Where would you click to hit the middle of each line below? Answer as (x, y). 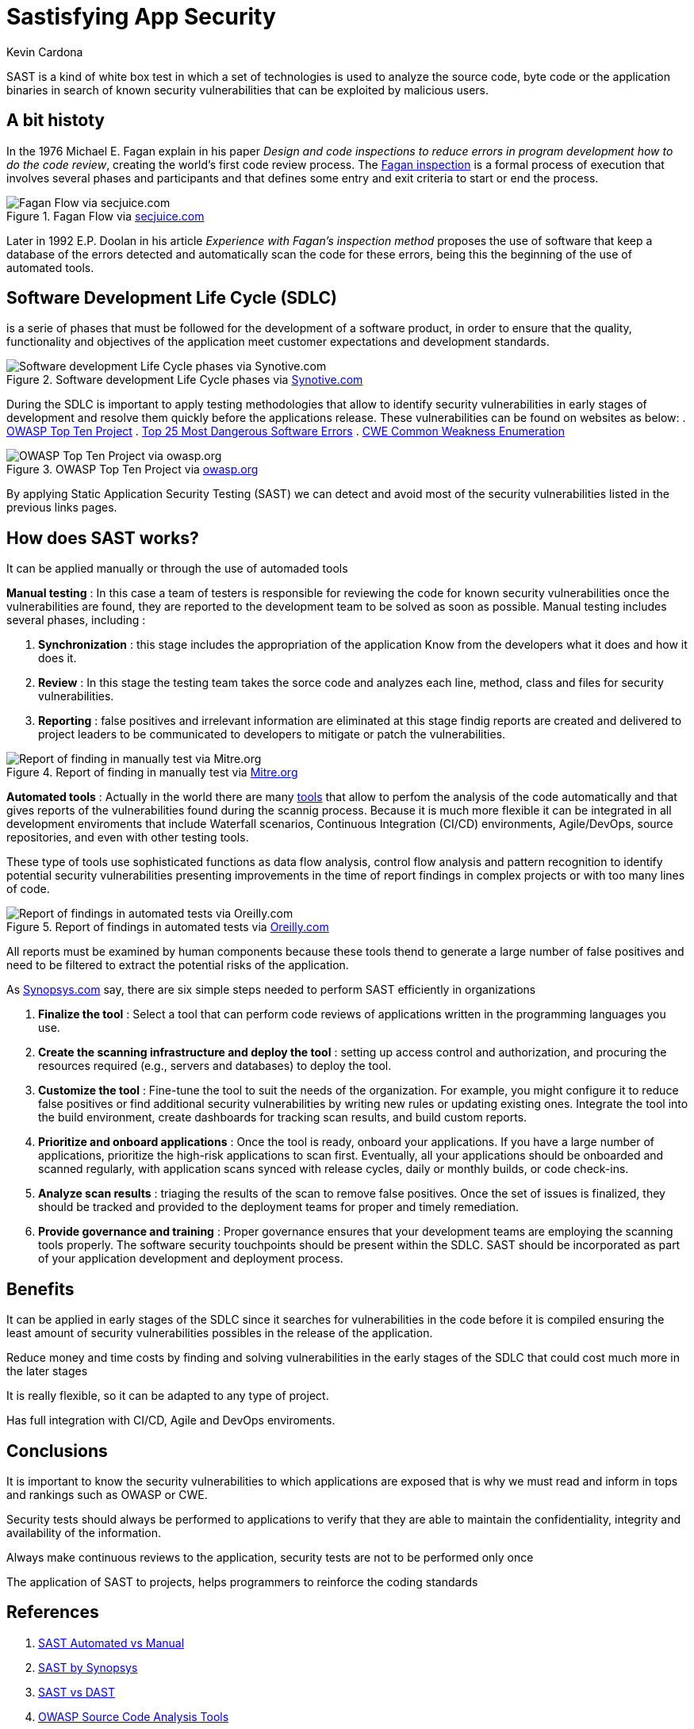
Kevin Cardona (45, 52)
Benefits (40, 1289)
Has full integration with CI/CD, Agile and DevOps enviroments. (171, 1420)
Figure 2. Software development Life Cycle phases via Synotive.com (185, 380)
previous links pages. (62, 508)
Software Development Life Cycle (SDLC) (172, 298)
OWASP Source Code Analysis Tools (134, 1716)
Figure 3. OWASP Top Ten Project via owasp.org (132, 470)
